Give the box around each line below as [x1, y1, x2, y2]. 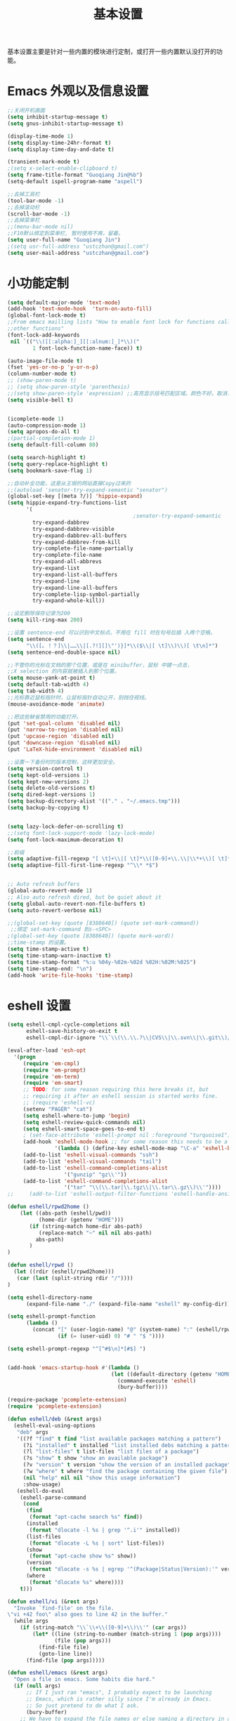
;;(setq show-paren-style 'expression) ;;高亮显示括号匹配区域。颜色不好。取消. [7, 390, 230, 397]
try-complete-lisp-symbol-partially [32, 591, 140, 598]
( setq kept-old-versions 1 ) [7, 772, 90, 779]
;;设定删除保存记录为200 [7, 610, 70, 617]
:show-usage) [22, 1481, 61, 1488]
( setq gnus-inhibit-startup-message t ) [7, 120, 124, 127]
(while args [13, 1618, 49, 1625]
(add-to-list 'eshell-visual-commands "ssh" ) [22, 1152, 159, 1159]
